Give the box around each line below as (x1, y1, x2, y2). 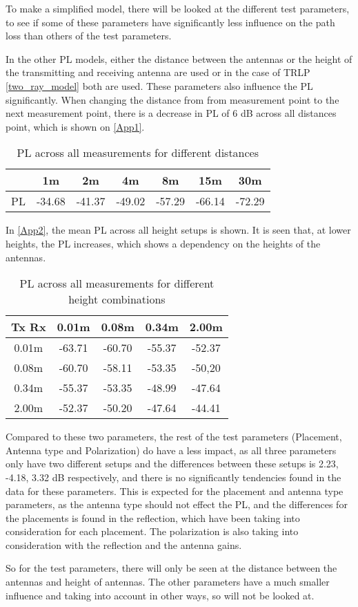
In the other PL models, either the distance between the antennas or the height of (6, 51, 352, 66)
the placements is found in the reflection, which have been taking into (6, 510, 300, 525)
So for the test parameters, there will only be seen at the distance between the (6, 561, 337, 575)
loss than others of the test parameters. (6, 28, 172, 43)
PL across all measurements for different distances (17, 144, 259, 161)
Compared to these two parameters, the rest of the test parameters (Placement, (6, 429, 342, 444)
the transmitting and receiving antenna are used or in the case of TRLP (6, 65, 310, 80)
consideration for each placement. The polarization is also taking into (6, 524, 299, 539)
